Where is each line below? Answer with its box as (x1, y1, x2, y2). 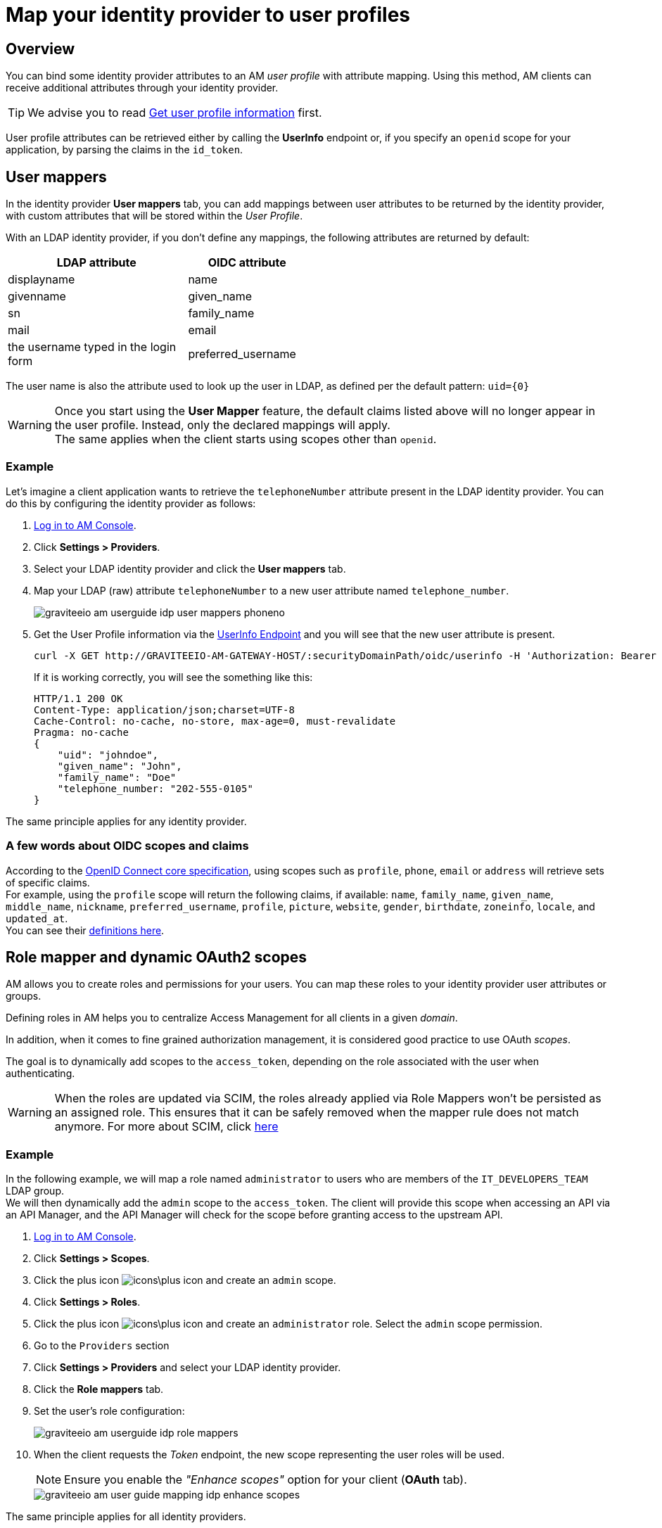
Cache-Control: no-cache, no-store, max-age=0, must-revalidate (34, 715, 396, 727)
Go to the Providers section (34, 1339, 170, 1352)
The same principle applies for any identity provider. (6, 815, 247, 827)
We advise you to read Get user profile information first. (27, 106, 322, 120)
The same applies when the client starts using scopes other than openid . (54, 432, 437, 447)
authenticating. (6, 1067, 75, 1080)
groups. (6, 990, 42, 1002)
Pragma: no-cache (34, 726, 129, 738)
